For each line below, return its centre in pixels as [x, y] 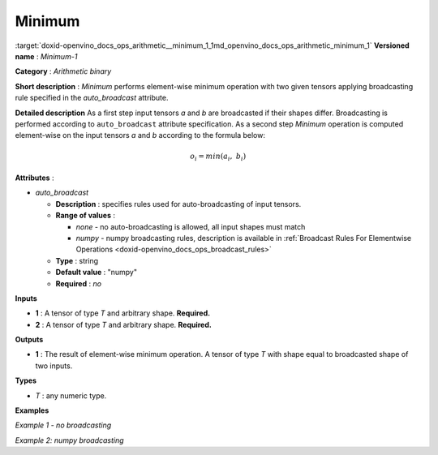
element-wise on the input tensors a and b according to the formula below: [140, 135]
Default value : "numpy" [97, 273]
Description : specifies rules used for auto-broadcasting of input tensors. [178, 204]
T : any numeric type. [71, 395]
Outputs [29, 340]
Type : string [77, 260]
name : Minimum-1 [46, 56]
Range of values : [86, 216]
